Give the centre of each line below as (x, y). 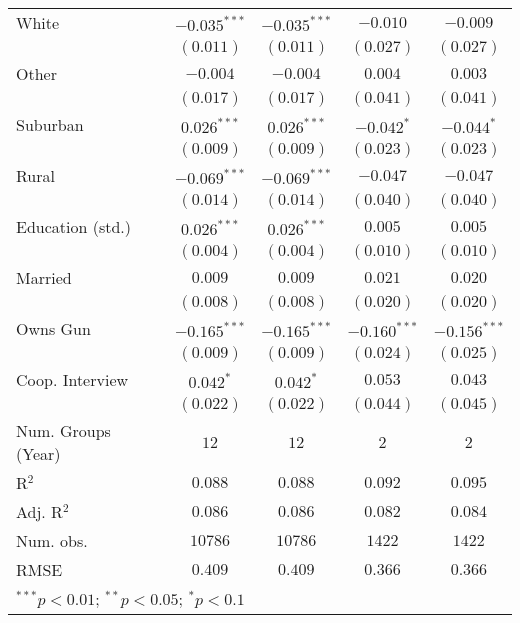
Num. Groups (63, 430)
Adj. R (39, 511)
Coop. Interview (72, 379)
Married (44, 277)
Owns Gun (53, 328)
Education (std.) (74, 226)
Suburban (50, 124)
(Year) (38, 453)
